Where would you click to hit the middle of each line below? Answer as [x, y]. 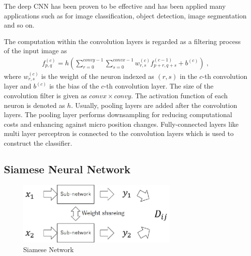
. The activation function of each [179, 96]
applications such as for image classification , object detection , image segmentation [125, 15]
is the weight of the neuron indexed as [98, 76]
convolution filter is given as [45, 96]
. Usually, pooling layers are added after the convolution [154, 105]
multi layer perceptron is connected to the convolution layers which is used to [119, 133]
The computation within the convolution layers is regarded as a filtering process [122, 41]
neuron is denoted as [35, 105]
